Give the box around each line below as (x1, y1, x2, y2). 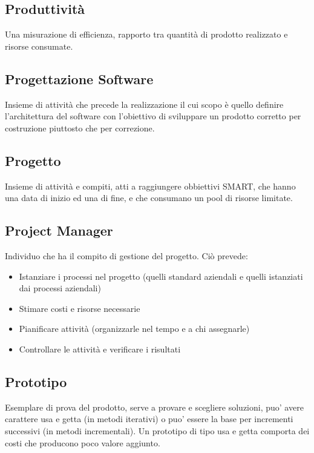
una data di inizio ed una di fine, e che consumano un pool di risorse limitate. (5, 191, 293, 204)
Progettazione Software (5, 69, 154, 88)
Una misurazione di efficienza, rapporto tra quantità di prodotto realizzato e (5, 28, 288, 41)
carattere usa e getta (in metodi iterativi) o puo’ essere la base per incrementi (5, 412, 293, 425)
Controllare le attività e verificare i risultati (19, 342, 181, 355)
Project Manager (5, 221, 113, 240)
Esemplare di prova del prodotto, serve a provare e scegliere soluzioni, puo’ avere (5, 400, 304, 413)
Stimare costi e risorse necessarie (19, 302, 140, 314)
